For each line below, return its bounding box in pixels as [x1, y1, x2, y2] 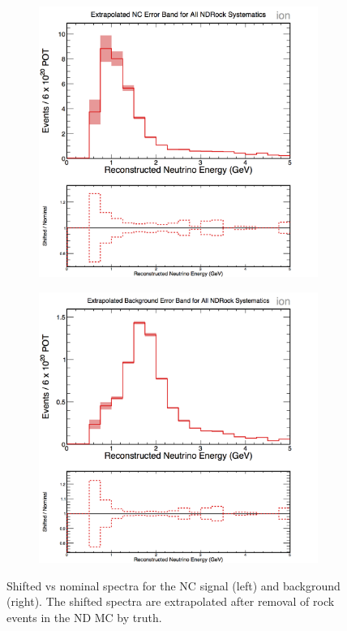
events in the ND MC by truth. [6, 608, 162, 625]
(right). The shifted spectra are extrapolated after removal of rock [6, 593, 335, 610]
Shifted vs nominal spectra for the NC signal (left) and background [6, 577, 341, 594]
